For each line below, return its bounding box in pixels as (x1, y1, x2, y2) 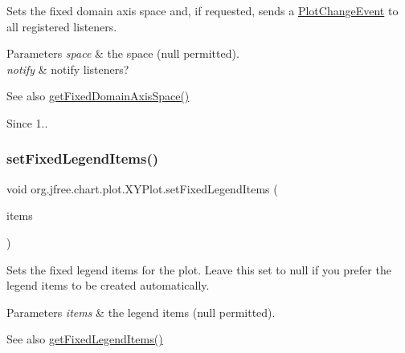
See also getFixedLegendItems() (6, 331, 163, 347)
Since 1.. (6, 114, 48, 131)
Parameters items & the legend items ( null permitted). (6, 303, 276, 320)
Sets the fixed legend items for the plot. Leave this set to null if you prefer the (6, 261, 391, 278)
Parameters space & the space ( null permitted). (6, 45, 239, 62)
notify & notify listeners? (6, 60, 129, 77)
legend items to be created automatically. (6, 277, 210, 294)
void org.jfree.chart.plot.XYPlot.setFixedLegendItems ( (6, 180, 278, 197)
